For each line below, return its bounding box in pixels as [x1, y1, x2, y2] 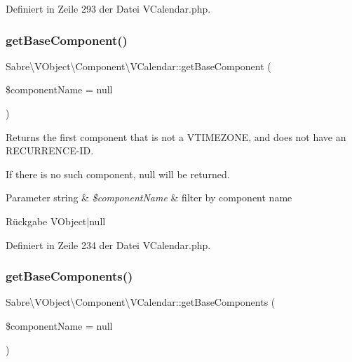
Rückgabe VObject [6, 213, 87, 228]
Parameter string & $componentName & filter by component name [6, 190, 292, 205]
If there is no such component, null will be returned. [6, 166, 230, 181]
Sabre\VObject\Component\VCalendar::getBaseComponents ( [6, 295, 276, 309]
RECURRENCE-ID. [6, 143, 94, 158]
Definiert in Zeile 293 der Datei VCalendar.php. [6, 1, 211, 15]
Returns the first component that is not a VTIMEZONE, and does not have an [6, 129, 346, 144]
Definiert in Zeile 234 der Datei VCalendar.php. [6, 237, 211, 252]
